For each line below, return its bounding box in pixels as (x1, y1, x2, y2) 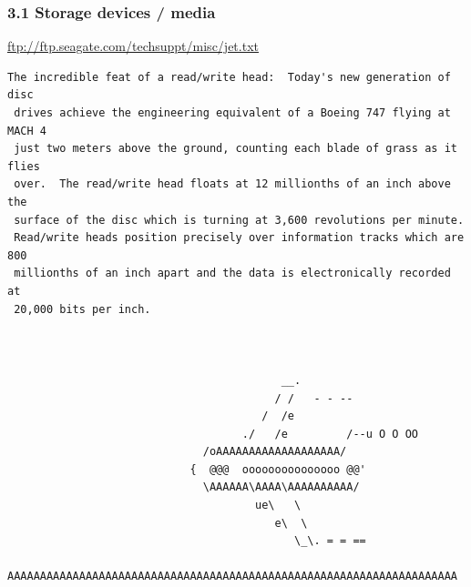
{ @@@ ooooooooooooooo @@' (189, 462, 366, 476)
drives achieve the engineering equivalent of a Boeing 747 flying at (14, 106, 451, 119)
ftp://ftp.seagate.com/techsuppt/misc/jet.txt (7, 36, 259, 56)
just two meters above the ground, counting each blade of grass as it (14, 142, 457, 156)
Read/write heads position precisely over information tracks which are (14, 231, 465, 245)
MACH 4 (7, 124, 46, 137)
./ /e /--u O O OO (241, 427, 419, 440)
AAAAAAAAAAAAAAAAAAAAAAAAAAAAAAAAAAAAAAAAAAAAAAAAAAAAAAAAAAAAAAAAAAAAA (7, 570, 457, 583)
